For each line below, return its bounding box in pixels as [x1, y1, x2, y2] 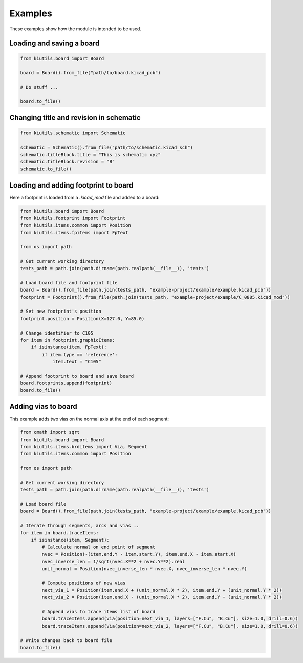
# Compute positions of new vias [41, 580, 126, 586]
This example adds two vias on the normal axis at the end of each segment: [9, 416, 169, 422]
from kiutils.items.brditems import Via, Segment [20, 444, 147, 449]
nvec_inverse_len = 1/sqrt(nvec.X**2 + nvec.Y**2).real [41, 558, 185, 565]
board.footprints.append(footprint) [20, 380, 113, 386]
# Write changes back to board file [20, 637, 113, 643]
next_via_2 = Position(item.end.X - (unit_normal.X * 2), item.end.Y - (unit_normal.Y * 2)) [41, 594, 283, 600]
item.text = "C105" [52, 359, 102, 365]
